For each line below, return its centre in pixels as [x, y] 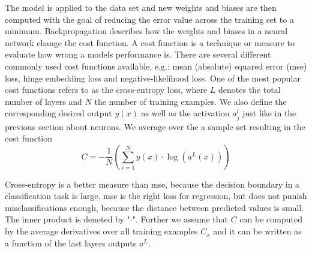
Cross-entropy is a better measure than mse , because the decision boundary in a [152, 184]
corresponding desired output [58, 113]
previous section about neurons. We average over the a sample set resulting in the [155, 126]
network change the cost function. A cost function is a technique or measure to [150, 42]
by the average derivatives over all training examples [101, 231]
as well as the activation [185, 113]
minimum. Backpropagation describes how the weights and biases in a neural [146, 31]
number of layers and [43, 101]
